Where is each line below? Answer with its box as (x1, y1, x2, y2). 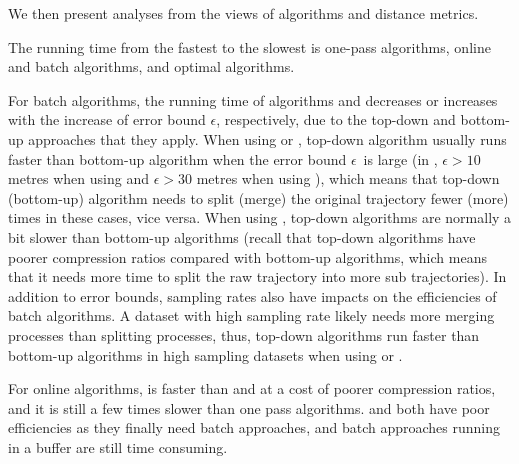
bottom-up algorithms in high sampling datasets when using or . (8, 344, 403, 365)
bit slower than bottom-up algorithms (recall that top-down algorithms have (8, 226, 476, 247)
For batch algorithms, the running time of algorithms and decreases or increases (8, 89, 498, 110)
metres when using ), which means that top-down (196, 168, 500, 189)
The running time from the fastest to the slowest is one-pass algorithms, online (8, 36, 491, 57)
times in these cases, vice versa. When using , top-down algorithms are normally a (8, 207, 512, 228)
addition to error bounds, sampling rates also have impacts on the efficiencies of (8, 285, 497, 306)
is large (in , (363, 148, 438, 169)
